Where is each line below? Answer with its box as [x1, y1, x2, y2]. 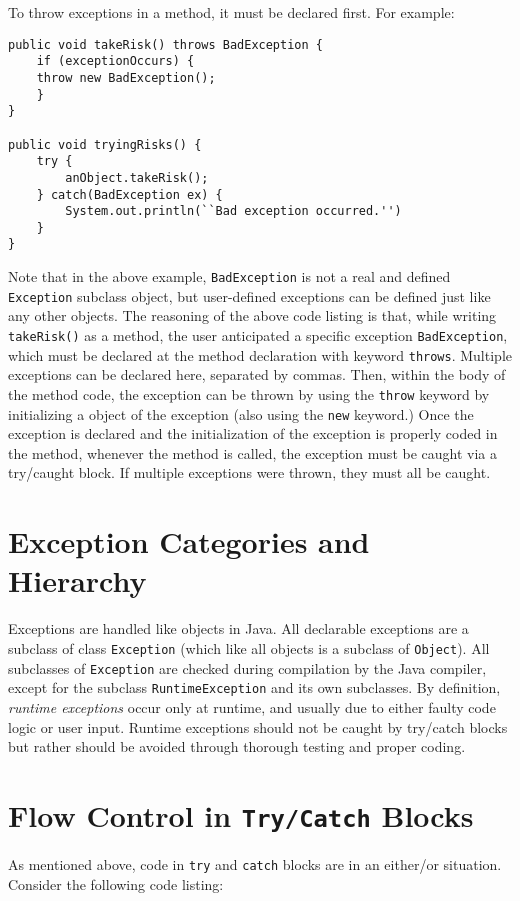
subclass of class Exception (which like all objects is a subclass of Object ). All [8, 637, 490, 658]
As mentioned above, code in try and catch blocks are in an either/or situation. [8, 853, 502, 874]
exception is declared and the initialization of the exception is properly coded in [8, 423, 498, 444]
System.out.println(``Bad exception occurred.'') [65, 204, 402, 219]
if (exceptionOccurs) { [36, 54, 195, 69]
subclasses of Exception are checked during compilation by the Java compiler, [8, 657, 487, 678]
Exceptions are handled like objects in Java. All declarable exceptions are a [8, 618, 469, 639]
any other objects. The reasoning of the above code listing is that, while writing [8, 305, 497, 326]
